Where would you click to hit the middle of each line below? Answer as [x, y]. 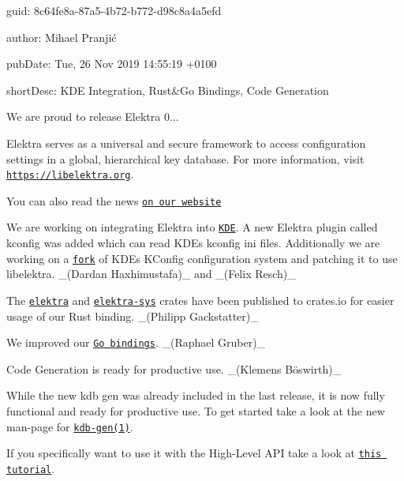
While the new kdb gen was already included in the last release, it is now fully [196, 395]
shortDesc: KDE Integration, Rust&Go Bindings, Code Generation [168, 90]
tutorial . [31, 468]
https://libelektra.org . [70, 174]
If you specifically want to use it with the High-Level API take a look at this [194, 453]
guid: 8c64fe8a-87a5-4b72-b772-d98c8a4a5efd [114, 10]
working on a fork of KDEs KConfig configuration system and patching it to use [202, 258]
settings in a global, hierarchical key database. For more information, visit [185, 158]
